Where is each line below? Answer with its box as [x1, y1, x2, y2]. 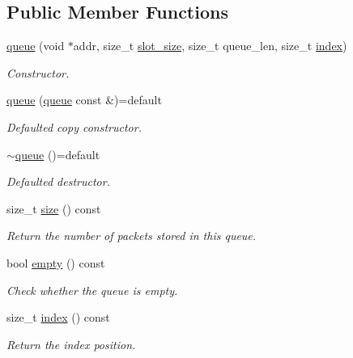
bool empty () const [6, 254, 105, 271]
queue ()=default [15, 145, 100, 162]
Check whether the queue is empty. [6, 281, 178, 298]
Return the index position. [6, 335, 136, 352]
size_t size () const [6, 200, 101, 217]
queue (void [6, 37, 65, 54]
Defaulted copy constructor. [6, 118, 142, 135]
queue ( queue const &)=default [6, 91, 162, 108]
